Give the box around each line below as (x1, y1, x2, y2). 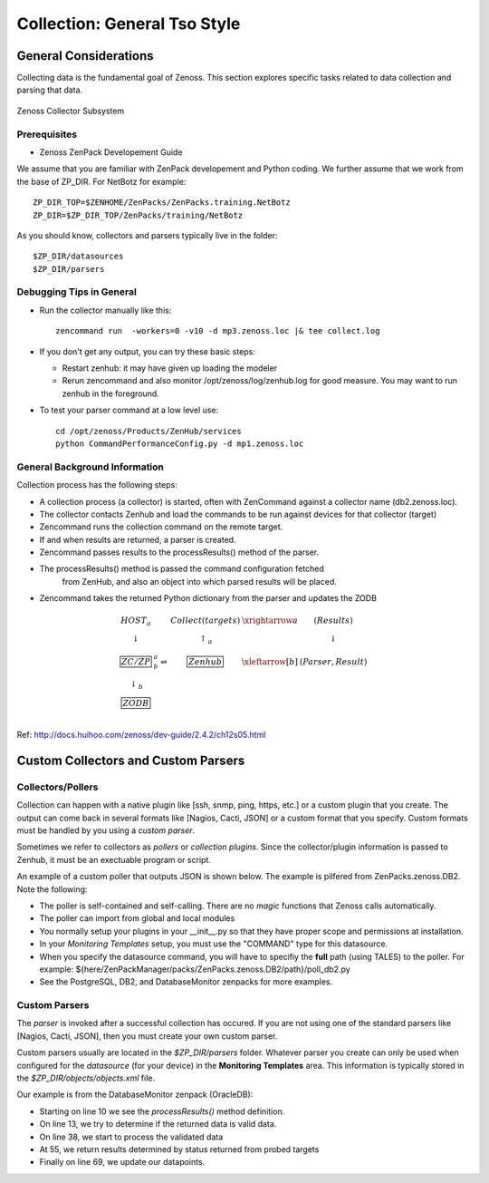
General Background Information (16, 461, 165, 473)
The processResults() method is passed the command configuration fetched (39, 563, 325, 575)
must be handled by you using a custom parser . (16, 825, 196, 836)
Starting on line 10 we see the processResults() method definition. (39, 1106, 285, 1117)
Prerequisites (16, 128, 77, 141)
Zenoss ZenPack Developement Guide (39, 146, 183, 158)
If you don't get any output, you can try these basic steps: (39, 345, 255, 357)
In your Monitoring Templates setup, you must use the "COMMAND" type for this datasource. (39, 938, 388, 949)
